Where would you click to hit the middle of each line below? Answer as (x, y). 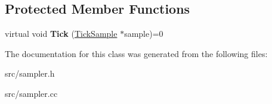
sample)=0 (144, 34)
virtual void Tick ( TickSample (61, 34)
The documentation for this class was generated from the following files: (136, 53)
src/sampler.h (30, 73)
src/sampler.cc (31, 93)
